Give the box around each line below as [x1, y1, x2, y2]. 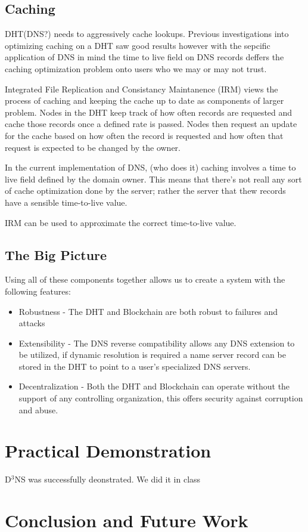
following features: [5, 284, 71, 297]
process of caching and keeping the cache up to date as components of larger [5, 94, 284, 107]
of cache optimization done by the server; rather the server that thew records [5, 184, 286, 197]
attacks [18, 317, 45, 329]
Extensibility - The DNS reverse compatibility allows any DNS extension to [18, 336, 295, 349]
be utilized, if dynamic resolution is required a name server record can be [18, 348, 286, 361]
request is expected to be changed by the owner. [5, 141, 181, 153]
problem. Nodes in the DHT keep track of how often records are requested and [5, 106, 293, 118]
